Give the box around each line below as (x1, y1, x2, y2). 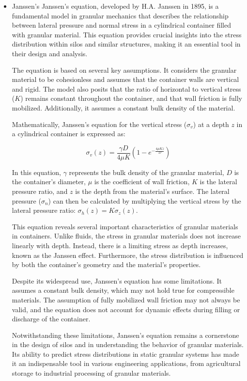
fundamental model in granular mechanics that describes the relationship (12, 10, 229, 20)
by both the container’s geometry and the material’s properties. (12, 259, 201, 270)
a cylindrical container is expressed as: (12, 128, 125, 139)
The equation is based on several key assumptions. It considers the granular (12, 64, 237, 75)
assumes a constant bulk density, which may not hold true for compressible (12, 285, 234, 295)
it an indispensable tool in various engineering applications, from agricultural (12, 358, 241, 368)
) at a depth (193, 119, 229, 129)
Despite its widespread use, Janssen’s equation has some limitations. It (12, 275, 222, 286)
